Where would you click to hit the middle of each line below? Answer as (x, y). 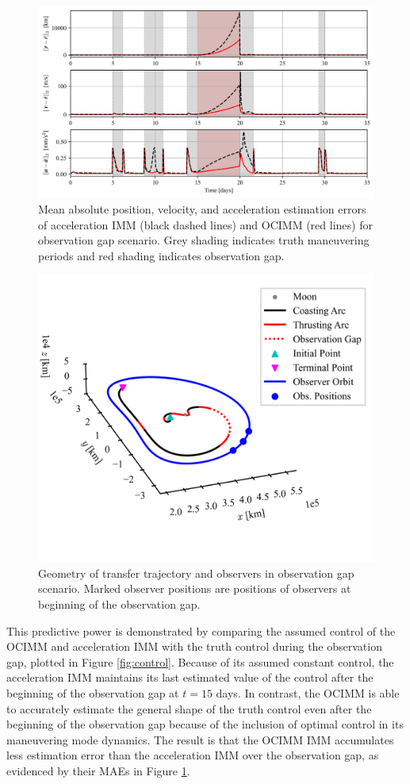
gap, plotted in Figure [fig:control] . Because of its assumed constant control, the (200, 661)
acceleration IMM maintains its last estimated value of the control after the (190, 677)
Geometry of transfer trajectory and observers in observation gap (196, 573)
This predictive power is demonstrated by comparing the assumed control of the (201, 630)
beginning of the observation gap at (93, 693)
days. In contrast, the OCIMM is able (308, 693)
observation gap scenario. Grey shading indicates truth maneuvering (204, 240)
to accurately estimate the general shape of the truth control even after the (189, 708)
